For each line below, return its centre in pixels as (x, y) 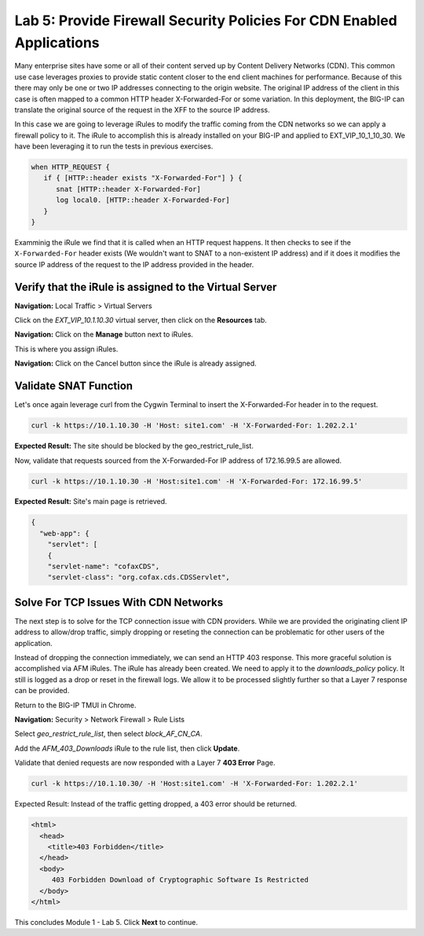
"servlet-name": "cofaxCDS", (104, 567)
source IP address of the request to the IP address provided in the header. (134, 264)
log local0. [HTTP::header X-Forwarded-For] (143, 200)
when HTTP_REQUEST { (70, 167)
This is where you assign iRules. (66, 349)
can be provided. (42, 691)
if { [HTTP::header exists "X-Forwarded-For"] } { (143, 178)
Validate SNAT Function (74, 386)
